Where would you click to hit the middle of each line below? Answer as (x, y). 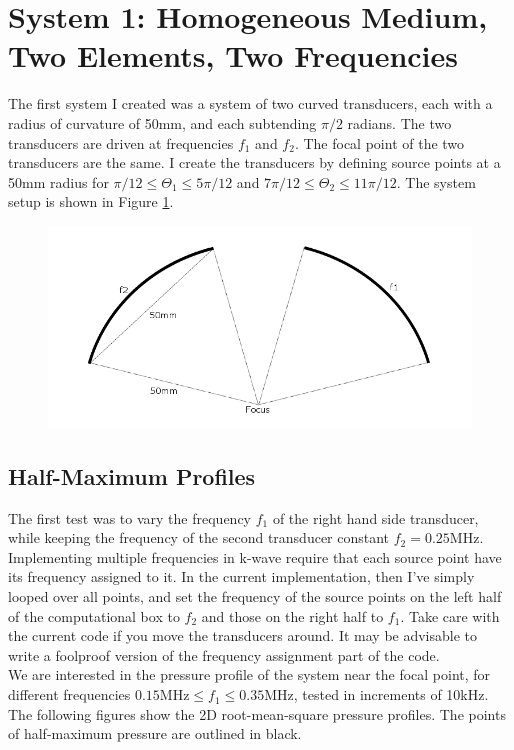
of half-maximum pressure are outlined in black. (155, 733)
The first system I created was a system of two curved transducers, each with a (250, 103)
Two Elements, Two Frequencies (233, 55)
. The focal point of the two (379, 142)
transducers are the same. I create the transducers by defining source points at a (254, 162)
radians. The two (399, 122)
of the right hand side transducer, (375, 517)
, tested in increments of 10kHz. (391, 694)
